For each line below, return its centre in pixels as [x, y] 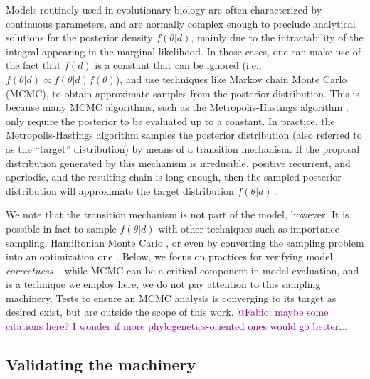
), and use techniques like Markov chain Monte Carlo [231, 79]
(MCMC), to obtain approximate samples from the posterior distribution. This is [183, 93]
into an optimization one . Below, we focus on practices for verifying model [169, 256]
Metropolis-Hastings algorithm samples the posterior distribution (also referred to [184, 135]
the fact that [33, 65]
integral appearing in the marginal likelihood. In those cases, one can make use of [183, 51]
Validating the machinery [101, 364]
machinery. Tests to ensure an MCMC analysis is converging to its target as [171, 298]
